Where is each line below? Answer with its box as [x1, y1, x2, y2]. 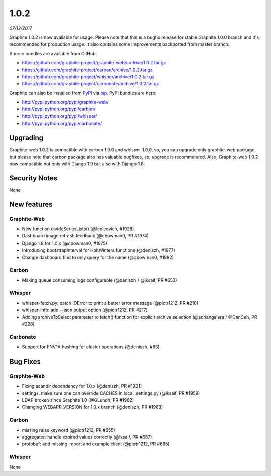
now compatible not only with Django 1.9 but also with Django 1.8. [9, 161, 145, 167]
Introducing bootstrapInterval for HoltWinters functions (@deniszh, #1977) [22, 247, 175, 253]
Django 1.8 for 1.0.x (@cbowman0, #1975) [22, 240, 108, 246]
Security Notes [9, 174, 58, 182]
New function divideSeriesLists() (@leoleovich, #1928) [22, 226, 134, 232]
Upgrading [9, 134, 44, 142]
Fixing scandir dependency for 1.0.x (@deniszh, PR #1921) [22, 383, 142, 389]
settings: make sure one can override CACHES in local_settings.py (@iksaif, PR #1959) [22, 390, 200, 396]
